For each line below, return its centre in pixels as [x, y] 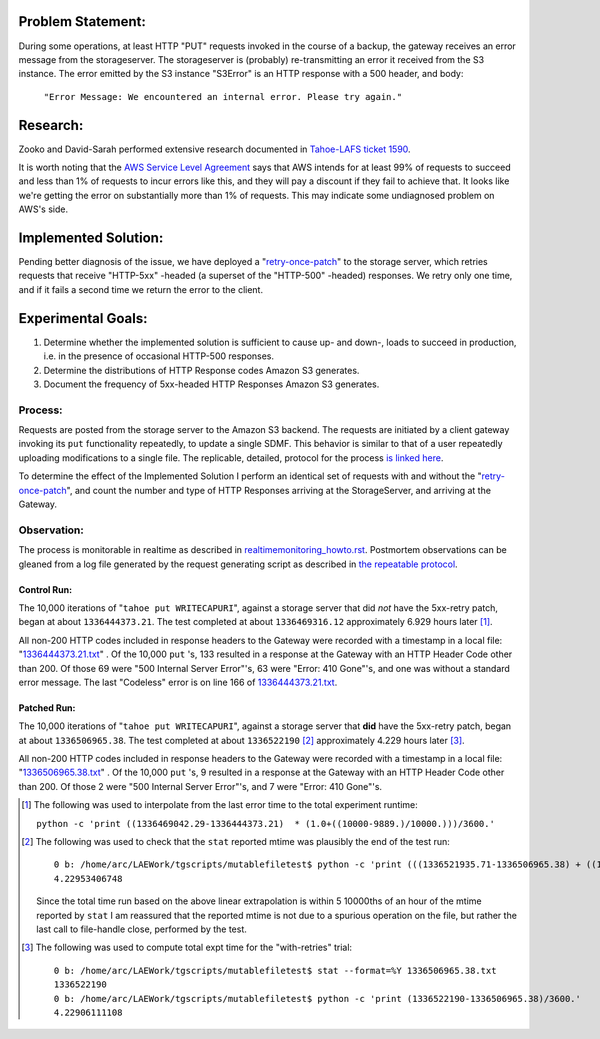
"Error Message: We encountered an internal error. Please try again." [223, 96]
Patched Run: [47, 707]
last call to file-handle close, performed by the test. [141, 929]
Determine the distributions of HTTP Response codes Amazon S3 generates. [201, 370]
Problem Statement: [82, 21]
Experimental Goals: [83, 318]
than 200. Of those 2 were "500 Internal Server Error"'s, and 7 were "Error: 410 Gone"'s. [200, 786]
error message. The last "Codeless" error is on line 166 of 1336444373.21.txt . [178, 682]
